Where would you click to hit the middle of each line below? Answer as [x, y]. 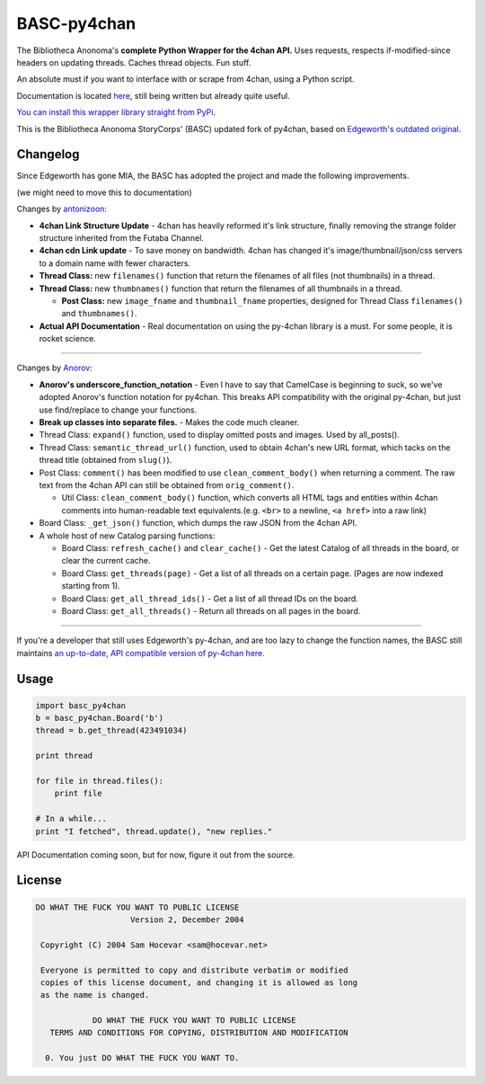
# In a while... [71, 819]
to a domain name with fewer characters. [115, 263]
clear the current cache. [106, 561]
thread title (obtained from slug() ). [106, 460]
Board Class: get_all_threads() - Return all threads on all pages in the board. [211, 610]
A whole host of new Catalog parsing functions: [127, 536]
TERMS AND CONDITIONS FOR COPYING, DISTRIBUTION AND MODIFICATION [199, 1033]
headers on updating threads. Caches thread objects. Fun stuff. [134, 62]
